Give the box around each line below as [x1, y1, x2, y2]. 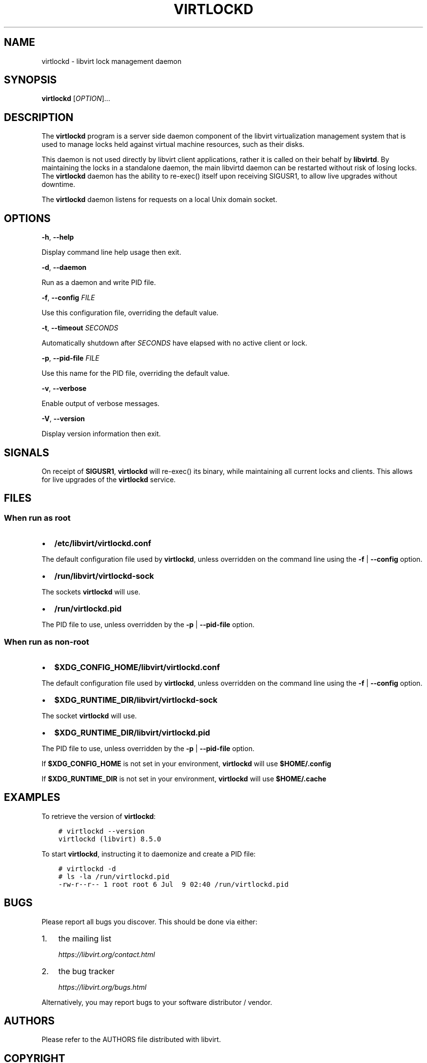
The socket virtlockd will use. [41, 711, 137, 720]
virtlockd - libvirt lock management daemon [41, 57, 182, 65]
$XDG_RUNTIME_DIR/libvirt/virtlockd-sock [54, 695, 217, 705]
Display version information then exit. [41, 429, 161, 438]
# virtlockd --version [58, 827, 145, 835]
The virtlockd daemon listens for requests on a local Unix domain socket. [41, 195, 277, 204]
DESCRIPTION [4, 111, 74, 123]
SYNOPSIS [4, 74, 57, 86]
